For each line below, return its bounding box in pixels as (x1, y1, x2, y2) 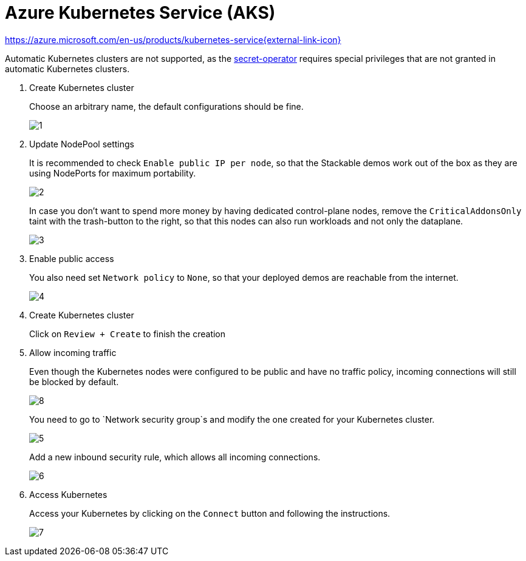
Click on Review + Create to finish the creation (29, 328, 226, 339)
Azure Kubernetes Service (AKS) (5, 2, 276, 23)
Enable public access (29, 253, 114, 264)
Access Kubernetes (29, 489, 108, 500)
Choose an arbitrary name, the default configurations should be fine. (29, 101, 304, 112)
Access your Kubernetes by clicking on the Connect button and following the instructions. (29, 508, 391, 519)
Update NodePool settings (29, 138, 134, 149)
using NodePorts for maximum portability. (29, 167, 196, 178)
